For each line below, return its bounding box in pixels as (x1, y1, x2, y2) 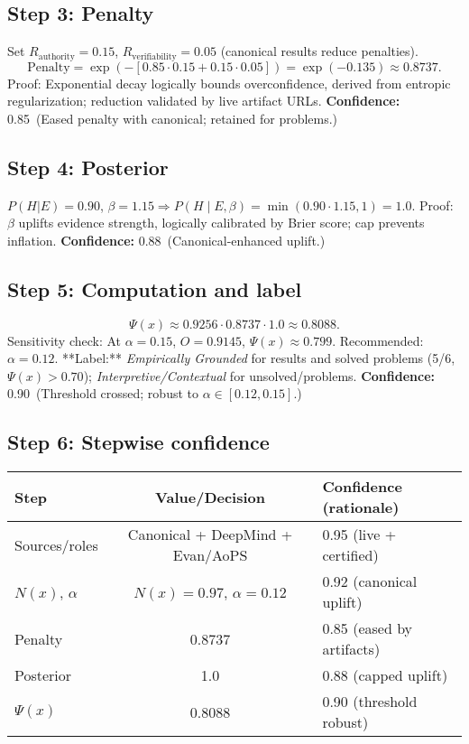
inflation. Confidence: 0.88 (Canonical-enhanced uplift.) (7, 230, 326, 249)
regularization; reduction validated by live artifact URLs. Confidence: (7, 91, 400, 110)
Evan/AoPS (172, 544, 248, 566)
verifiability (132, 51, 177, 61)
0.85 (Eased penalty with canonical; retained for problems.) (7, 108, 338, 127)
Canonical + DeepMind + (127, 524, 293, 545)
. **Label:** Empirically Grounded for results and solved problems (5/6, (54, 349, 455, 367)
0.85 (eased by (322, 618, 413, 639)
